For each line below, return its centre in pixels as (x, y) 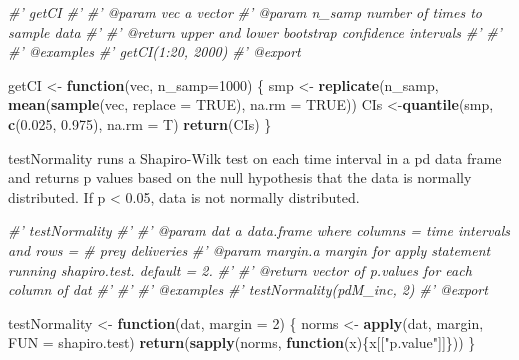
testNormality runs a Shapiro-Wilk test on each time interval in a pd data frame (255, 157)
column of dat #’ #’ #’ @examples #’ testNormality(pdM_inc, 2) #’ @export (248, 289)
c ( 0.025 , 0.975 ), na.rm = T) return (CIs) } (140, 123)
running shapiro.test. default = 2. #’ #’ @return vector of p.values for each (240, 269)
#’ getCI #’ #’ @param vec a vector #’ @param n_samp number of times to (245, 12)
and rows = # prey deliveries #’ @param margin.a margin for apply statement (249, 249)
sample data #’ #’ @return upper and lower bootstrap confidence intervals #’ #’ (255, 31)
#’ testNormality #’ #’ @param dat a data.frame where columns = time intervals (259, 230)
